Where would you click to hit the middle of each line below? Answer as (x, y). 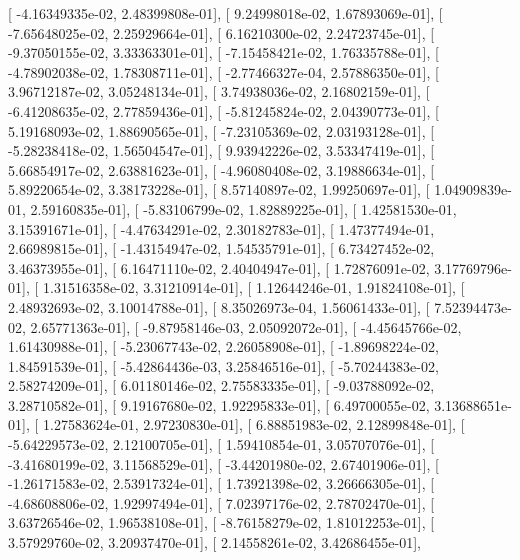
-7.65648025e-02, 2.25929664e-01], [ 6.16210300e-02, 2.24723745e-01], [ (221, 32)
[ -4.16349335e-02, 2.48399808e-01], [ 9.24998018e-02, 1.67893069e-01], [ (225, 13)
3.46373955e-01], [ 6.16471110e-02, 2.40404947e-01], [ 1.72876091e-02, (219, 267)
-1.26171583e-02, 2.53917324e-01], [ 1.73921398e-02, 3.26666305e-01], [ (221, 483)
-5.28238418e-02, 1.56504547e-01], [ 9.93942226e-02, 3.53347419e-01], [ (221, 150)
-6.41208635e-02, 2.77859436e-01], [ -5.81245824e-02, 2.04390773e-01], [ (223, 110)
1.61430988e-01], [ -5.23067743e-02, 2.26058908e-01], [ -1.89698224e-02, (223, 346)
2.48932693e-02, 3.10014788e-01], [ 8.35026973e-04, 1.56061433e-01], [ (219, 306)
